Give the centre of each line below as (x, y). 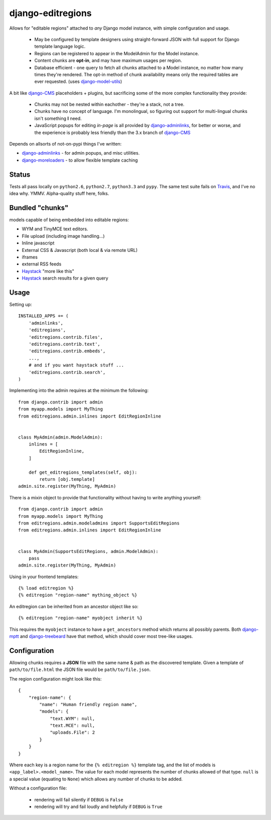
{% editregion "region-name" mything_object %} (78, 595)
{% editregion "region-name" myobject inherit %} (81, 618)
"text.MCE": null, (73, 726)
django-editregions (51, 13)
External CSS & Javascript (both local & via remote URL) (80, 250)
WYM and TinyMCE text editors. (55, 229)
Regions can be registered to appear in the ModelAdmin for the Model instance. (117, 53)
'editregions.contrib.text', (64, 344)
